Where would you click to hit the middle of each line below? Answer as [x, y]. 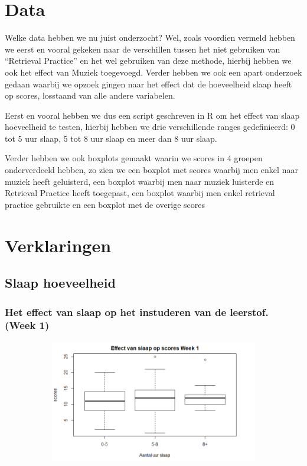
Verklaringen [58, 245]
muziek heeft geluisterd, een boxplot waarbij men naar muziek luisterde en [140, 181]
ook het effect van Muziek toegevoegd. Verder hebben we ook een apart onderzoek [153, 72]
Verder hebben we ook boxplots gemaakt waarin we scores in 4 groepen [134, 158]
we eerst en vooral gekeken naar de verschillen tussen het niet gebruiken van [143, 49]
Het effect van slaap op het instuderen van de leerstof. [137, 312]
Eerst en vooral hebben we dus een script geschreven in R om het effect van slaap [152, 115]
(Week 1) [27, 325]
